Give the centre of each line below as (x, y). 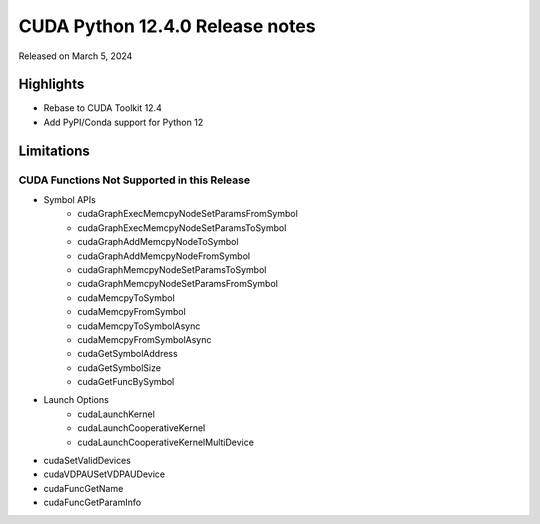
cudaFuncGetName (83, 488)
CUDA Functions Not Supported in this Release (134, 180)
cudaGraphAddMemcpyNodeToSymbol (158, 242)
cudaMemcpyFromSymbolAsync (144, 339)
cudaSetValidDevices (87, 461)
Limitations (54, 150)
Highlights (51, 84)
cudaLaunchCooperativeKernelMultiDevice (166, 442)
